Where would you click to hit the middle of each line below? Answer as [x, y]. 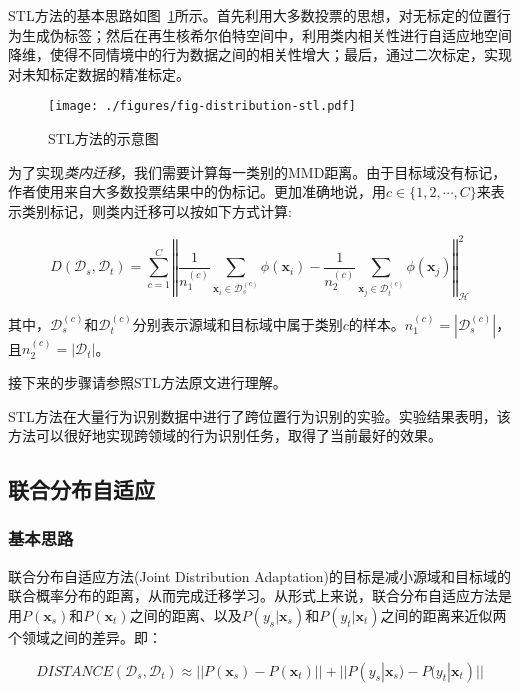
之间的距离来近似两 [443, 614]
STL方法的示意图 [103, 138]
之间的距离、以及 [185, 614]
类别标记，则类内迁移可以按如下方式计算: [156, 210]
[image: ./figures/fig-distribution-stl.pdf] [202, 106]
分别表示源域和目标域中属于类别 [237, 323]
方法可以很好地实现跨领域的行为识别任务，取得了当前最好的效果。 [225, 435]
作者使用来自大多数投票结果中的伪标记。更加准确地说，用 [197, 191]
